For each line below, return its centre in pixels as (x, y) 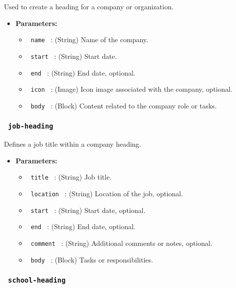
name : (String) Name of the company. (89, 39)
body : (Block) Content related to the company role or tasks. (124, 105)
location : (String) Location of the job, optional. (107, 194)
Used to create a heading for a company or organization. (89, 6)
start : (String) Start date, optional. (88, 210)
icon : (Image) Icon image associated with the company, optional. (131, 89)
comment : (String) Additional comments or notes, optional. (121, 243)
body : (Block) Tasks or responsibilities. (92, 259)
